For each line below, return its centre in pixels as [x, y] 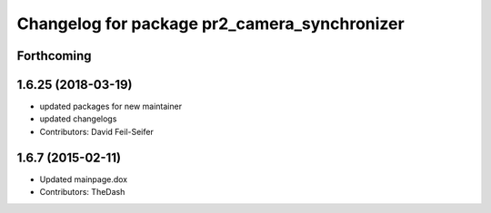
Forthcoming [54, 56]
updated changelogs [78, 119]
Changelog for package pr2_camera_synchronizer [210, 24]
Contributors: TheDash [82, 192]
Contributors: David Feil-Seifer [96, 131]
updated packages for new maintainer [110, 106]
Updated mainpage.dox [83, 179]
